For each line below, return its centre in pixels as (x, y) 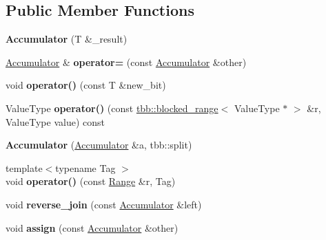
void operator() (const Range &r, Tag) (91, 181)
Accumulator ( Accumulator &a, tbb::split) (99, 145)
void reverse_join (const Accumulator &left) (104, 204)
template (24, 167)
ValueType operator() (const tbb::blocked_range (112, 108)
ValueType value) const (55, 121)
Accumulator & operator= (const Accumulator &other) (126, 62)
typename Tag (85, 167)
